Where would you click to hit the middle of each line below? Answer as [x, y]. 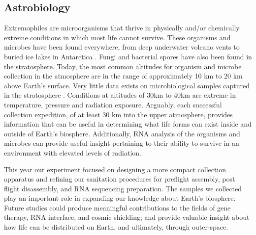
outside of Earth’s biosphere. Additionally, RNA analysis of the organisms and [122, 133]
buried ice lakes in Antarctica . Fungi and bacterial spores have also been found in [128, 56]
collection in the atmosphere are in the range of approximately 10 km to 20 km [123, 76]
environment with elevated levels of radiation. [73, 152]
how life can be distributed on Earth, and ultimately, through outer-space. [116, 227]
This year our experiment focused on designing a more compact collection [115, 169]
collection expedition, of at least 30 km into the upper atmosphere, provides [118, 114]
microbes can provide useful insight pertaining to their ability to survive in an [122, 143]
